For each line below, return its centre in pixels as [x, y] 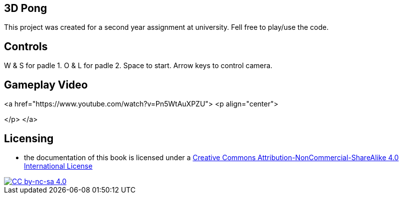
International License [58, 166]
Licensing [29, 138]
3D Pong [26, 8]
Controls [26, 46]
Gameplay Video [46, 85]
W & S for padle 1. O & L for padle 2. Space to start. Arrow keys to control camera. [138, 66]
